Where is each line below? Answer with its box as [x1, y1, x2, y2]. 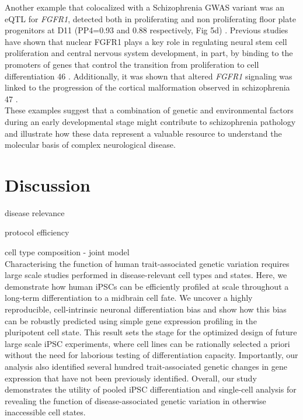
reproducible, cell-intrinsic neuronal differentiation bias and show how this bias [5, 303, 287, 315]
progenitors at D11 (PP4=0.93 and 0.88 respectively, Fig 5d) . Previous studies [5, 24, 288, 36]
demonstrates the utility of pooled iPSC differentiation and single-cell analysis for [5, 383, 297, 395]
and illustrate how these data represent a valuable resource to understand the [5, 127, 282, 139]
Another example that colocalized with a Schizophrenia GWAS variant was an [5, 1, 285, 13]
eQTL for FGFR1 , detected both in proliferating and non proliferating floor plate [5, 12, 296, 25]
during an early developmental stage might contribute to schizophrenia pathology [5, 115, 296, 127]
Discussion [5, 172, 90, 196]
